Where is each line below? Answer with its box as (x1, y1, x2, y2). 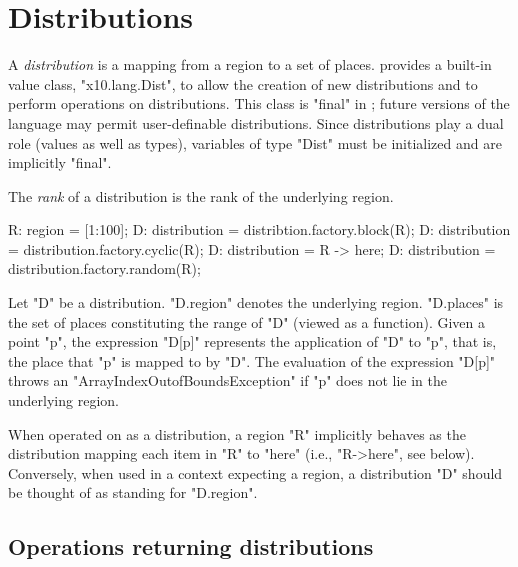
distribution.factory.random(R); (8, 258, 201, 279)
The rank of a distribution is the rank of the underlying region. (8, 185, 394, 206)
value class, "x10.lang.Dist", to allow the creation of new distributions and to (8, 73, 478, 94)
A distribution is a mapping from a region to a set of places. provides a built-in (8, 54, 492, 75)
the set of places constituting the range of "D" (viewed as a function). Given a (8, 311, 485, 332)
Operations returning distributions (8, 531, 374, 562)
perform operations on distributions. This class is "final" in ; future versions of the (8, 93, 510, 114)
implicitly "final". (8, 152, 112, 173)
